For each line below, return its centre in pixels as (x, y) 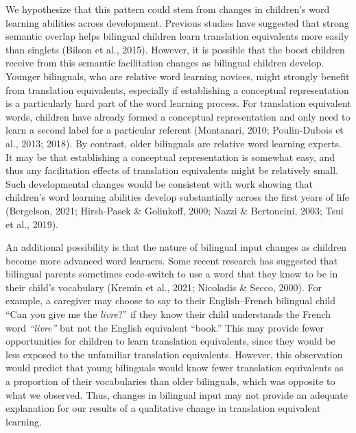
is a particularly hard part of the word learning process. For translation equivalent (178, 103)
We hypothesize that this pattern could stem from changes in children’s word (168, 9)
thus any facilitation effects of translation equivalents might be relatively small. (172, 170)
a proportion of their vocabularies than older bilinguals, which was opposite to (170, 381)
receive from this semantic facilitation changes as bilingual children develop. (165, 63)
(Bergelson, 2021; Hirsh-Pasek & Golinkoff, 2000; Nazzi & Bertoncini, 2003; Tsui (175, 210)
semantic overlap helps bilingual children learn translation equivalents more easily (177, 36)
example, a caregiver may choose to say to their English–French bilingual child (171, 300)
